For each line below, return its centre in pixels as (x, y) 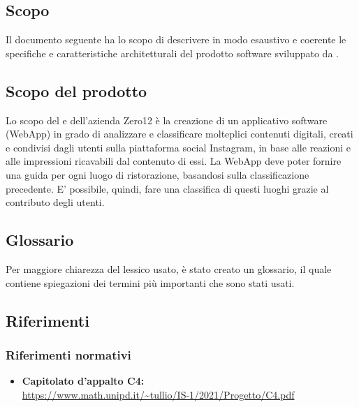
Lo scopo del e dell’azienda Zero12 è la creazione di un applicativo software (167, 120)
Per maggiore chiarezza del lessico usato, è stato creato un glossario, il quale (169, 268)
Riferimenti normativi (68, 354)
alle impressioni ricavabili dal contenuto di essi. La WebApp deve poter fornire (174, 161)
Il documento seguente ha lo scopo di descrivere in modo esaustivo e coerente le (176, 39)
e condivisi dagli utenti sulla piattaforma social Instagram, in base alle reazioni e (178, 147)
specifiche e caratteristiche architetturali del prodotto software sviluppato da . (172, 53)
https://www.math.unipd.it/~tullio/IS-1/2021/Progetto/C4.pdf (158, 394)
